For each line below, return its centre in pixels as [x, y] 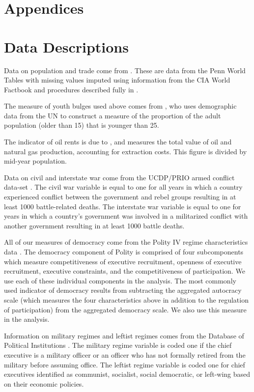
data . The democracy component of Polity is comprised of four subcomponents [124, 252]
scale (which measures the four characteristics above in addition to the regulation [126, 299]
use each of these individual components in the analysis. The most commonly [120, 280]
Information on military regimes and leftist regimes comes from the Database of [124, 335]
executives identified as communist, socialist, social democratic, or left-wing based [127, 374]
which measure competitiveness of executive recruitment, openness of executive [123, 261]
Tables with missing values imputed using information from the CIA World [117, 80]
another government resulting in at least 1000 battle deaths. [94, 225]
